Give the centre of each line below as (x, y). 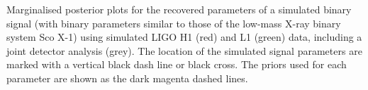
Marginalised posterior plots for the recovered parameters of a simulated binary (179, 9)
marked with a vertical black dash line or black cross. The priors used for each (177, 64)
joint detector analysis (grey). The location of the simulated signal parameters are (184, 50)
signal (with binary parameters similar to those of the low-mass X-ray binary (174, 23)
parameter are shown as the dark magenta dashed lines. (127, 78)
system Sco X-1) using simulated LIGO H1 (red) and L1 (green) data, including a (184, 37)
